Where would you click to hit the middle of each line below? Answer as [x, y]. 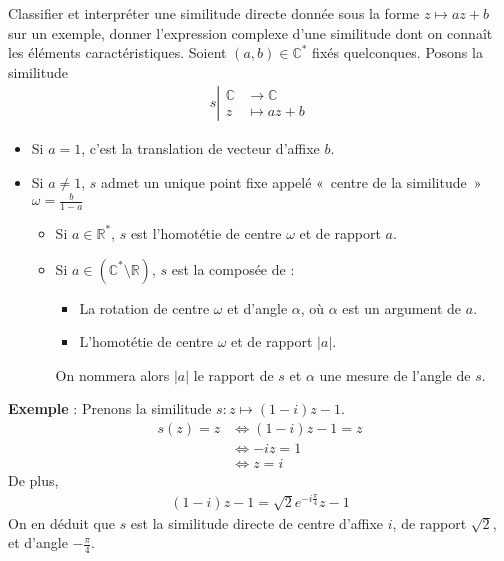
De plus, [33, 480]
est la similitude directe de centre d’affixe [257, 522]
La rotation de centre [144, 307]
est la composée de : [233, 268]
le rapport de [233, 374]
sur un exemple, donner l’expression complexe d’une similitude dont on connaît [250, 32]
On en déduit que [61, 522]
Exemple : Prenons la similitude [110, 408]
